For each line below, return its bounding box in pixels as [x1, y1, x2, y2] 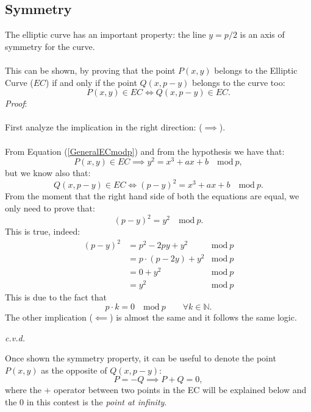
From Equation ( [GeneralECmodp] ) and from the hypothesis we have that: [5, 144, 285, 157]
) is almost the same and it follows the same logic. [110, 311, 297, 324]
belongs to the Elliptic [214, 63, 298, 76]
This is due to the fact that [5, 291, 107, 304]
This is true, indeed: [5, 225, 80, 237]
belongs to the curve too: [192, 76, 285, 88]
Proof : [5, 97, 27, 110]
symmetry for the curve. [5, 40, 95, 52]
